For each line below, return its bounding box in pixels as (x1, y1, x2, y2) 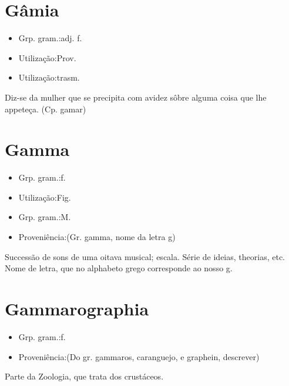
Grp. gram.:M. (18, 211, 71, 223)
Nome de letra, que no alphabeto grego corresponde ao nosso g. (5, 262, 233, 274)
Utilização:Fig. (18, 191, 71, 203)
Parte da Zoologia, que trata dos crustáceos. (5, 370, 164, 382)
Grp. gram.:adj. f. (18, 32, 82, 44)
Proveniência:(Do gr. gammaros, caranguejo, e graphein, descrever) (18, 350, 260, 362)
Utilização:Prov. (18, 51, 76, 64)
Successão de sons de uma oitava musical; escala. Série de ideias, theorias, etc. (5, 250, 285, 262)
